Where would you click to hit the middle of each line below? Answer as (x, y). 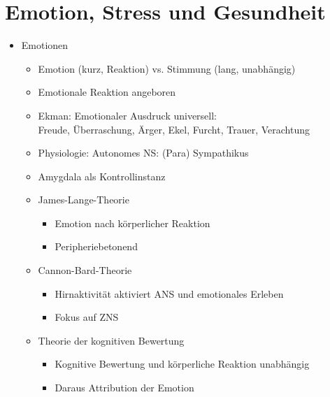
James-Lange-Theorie (84, 200)
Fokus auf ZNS (87, 317)
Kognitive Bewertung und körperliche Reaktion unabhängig (182, 364)
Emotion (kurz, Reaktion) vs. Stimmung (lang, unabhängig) (167, 68)
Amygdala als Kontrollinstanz (102, 176)
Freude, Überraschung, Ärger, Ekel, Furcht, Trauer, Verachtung (174, 129)
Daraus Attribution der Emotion (124, 388)
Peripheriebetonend (96, 246)
